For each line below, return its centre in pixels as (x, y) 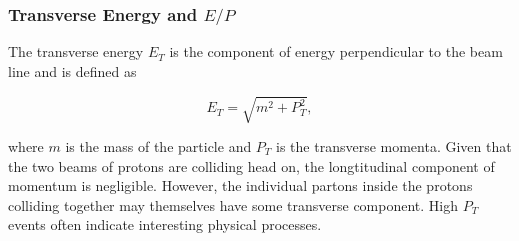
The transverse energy (76, 51)
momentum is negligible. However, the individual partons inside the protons (240, 185)
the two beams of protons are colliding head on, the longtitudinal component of (251, 165)
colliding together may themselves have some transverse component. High (233, 204)
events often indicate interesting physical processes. (165, 224)
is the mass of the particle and (158, 146)
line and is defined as (72, 70)
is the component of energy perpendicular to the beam (336, 51)
